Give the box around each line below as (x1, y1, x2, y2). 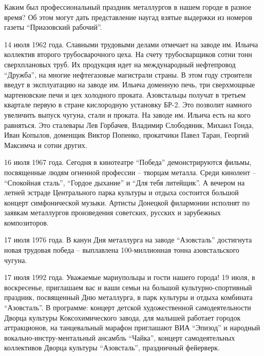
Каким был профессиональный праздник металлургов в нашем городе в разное (4, 2, 251, 12)
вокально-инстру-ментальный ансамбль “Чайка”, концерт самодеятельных (4, 332, 235, 343)
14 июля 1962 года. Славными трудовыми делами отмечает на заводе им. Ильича (4, 39, 258, 49)
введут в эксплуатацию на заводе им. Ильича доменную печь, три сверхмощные (4, 79, 255, 90)
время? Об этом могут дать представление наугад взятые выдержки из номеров (4, 11, 253, 22)
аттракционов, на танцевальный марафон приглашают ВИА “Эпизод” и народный (4, 322, 260, 333)
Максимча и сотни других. (4, 139, 87, 150)
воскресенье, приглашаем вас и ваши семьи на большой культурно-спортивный (4, 282, 252, 292)
